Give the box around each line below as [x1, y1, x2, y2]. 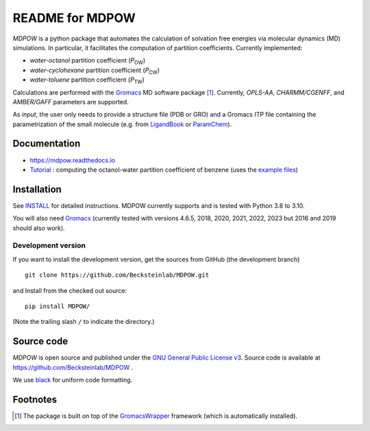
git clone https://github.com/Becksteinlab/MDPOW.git [25, 271, 209, 279]
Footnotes [12, 393, 58, 405]
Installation [12, 183, 62, 195]
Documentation [12, 138, 81, 150]
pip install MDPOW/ [25, 302, 90, 310]
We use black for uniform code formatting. [12, 376, 133, 384]
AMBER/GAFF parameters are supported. [12, 97, 129, 106]
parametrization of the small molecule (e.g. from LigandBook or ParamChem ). [12, 120, 232, 128]
